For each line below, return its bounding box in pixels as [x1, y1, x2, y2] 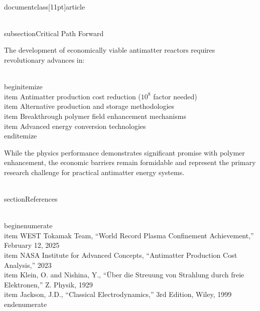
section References [4, 194, 58, 204]
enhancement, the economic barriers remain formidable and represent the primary [4, 157, 256, 168]
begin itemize [4, 81, 43, 92]
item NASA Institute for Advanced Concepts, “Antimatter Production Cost [4, 250, 237, 260]
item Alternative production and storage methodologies [4, 101, 175, 111]
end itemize [4, 130, 37, 141]
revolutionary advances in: [4, 54, 85, 65]
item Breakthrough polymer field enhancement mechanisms [4, 110, 186, 121]
